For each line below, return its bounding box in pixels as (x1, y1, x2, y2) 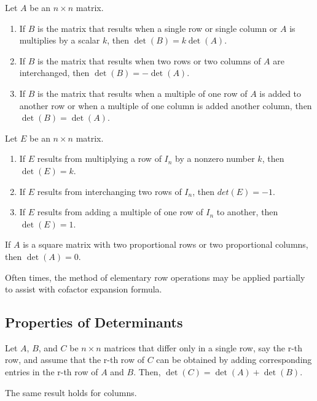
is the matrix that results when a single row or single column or (37, 21, 278, 34)
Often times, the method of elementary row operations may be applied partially (5, 270, 305, 283)
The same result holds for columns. (5, 386, 137, 399)
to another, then (216, 205, 278, 218)
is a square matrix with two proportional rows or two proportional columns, (23, 238, 308, 251)
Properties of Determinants (5, 313, 183, 332)
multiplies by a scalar (19, 34, 100, 47)
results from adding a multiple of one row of (37, 205, 203, 218)
